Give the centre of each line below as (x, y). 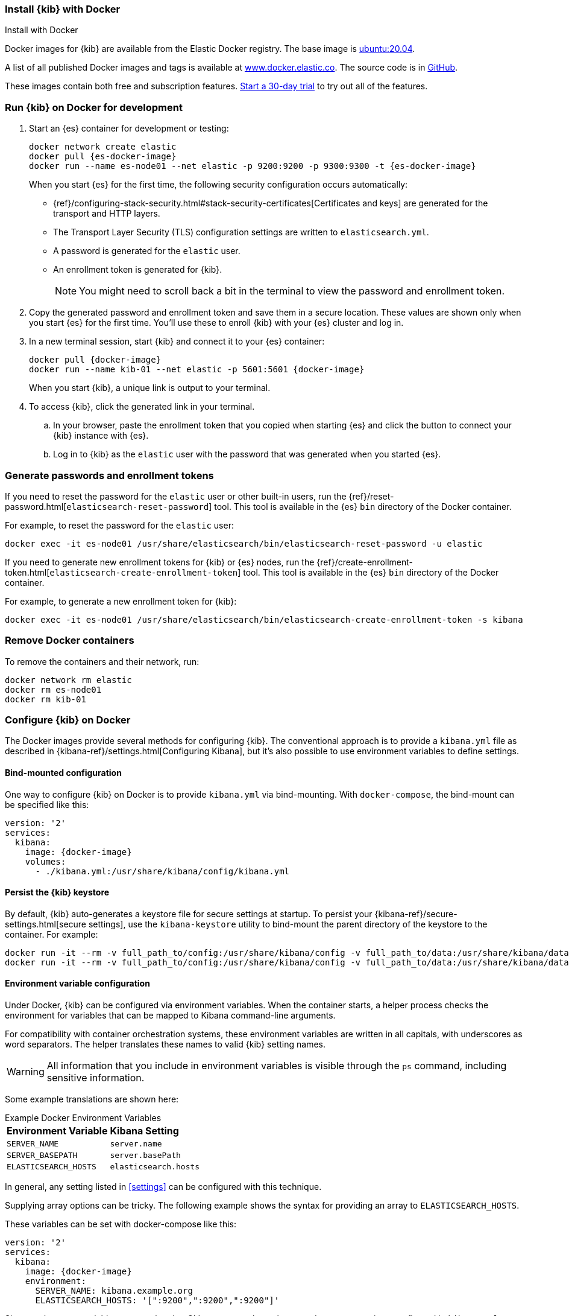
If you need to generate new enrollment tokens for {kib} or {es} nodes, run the (160, 562)
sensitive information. (96, 1078)
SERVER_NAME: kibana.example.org (114, 1291)
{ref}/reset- (371, 496)
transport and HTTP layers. (107, 214)
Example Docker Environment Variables (83, 1118)
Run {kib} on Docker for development (94, 107)
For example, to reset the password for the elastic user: (119, 525)
